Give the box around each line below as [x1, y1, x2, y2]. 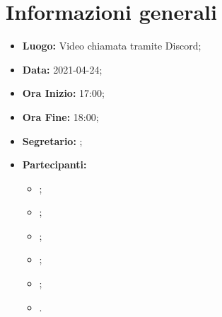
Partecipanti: [22, 157, 87, 172]
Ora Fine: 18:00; [22, 109, 99, 124]
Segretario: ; [22, 133, 83, 148]
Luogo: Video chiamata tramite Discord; [22, 38, 201, 53]
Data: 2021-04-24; [22, 62, 103, 76]
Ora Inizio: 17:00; [22, 86, 105, 100]
